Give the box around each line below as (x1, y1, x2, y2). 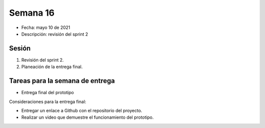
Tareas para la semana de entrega (9, 77, 115, 85)
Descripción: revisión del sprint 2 (21, 31, 88, 37)
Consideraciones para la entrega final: (9, 99, 86, 104)
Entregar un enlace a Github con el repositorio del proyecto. (21, 107, 142, 113)
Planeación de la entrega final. (21, 64, 83, 70)
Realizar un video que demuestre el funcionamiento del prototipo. (21, 114, 154, 120)
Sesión (9, 44, 31, 52)
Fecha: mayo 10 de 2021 (21, 25, 71, 30)
